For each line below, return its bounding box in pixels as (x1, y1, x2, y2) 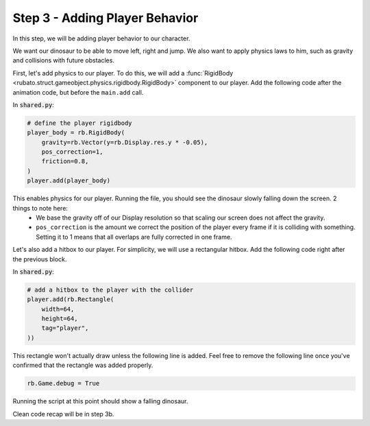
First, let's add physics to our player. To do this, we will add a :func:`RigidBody (12, 69, 234, 77)
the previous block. (12, 255, 67, 263)
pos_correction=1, (41, 148, 103, 156)
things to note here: (12, 204, 69, 212)
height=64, (41, 315, 78, 322)
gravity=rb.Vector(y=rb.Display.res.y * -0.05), (41, 138, 208, 146)
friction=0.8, (41, 158, 89, 165)
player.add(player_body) (27, 177, 111, 185)
